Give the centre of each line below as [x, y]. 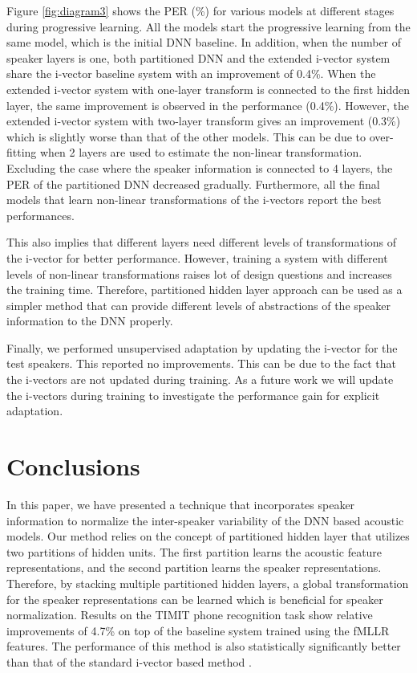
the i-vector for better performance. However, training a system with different [197, 257]
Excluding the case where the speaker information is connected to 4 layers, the [200, 167]
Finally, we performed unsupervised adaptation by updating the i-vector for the [202, 347]
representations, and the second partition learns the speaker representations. [194, 567]
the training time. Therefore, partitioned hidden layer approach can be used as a [204, 290]
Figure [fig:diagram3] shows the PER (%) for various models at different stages [200, 10]
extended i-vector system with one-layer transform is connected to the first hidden [208, 89]
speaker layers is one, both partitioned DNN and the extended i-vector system [198, 57]
